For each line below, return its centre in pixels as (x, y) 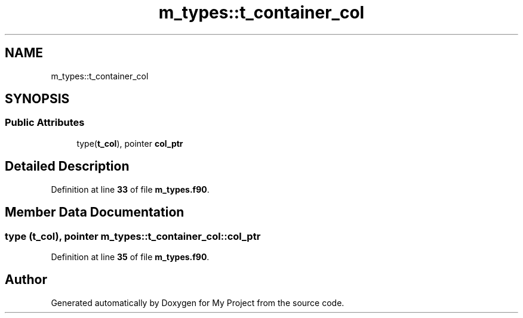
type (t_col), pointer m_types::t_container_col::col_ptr (133, 236)
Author (26, 280)
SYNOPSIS (37, 99)
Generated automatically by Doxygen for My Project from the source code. (198, 302)
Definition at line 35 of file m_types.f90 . (130, 257)
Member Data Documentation (95, 212)
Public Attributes (45, 123)
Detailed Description (67, 166)
